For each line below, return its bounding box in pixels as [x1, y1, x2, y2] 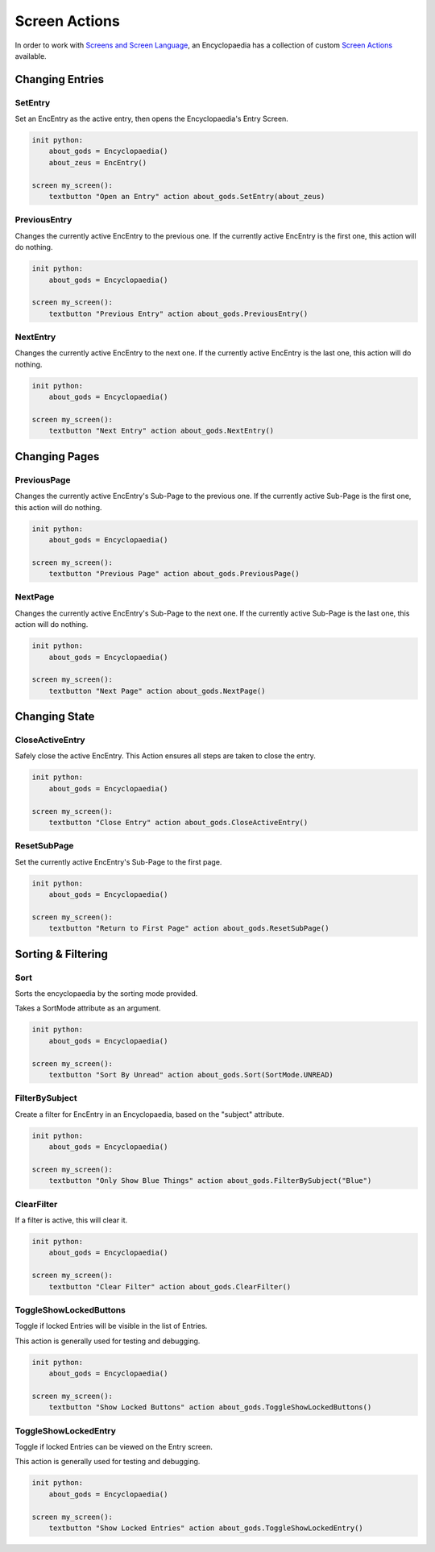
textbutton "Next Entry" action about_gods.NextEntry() [48, 426, 275, 435]
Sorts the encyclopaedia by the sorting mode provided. [14, 989, 198, 998]
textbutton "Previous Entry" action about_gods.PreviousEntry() [48, 309, 309, 318]
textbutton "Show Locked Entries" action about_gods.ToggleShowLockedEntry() [48, 1523, 364, 1533]
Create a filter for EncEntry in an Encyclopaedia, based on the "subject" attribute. [14, 1109, 285, 1119]
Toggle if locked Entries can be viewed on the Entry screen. [14, 1442, 213, 1451]
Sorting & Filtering [14, 947, 109, 961]
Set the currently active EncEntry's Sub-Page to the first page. [14, 857, 222, 866]
